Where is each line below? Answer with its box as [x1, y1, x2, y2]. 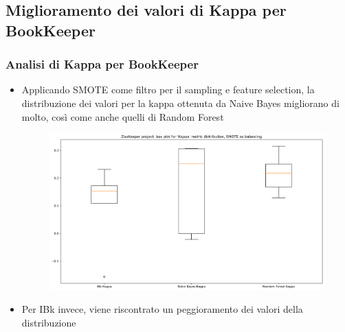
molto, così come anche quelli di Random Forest [21, 109, 224, 123]
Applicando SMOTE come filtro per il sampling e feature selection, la [21, 82, 315, 97]
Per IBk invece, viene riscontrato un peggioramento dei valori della [21, 302, 303, 316]
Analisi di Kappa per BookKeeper [5, 56, 199, 73]
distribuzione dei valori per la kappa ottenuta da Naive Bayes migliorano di [21, 95, 340, 110]
